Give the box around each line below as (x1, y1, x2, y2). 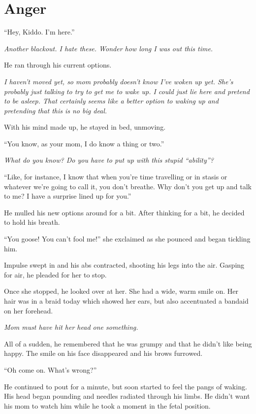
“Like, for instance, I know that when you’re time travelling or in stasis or (4, 172, 227, 182)
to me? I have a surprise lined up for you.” (4, 191, 131, 201)
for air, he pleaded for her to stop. (4, 269, 107, 279)
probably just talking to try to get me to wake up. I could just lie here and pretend (4, 86, 250, 96)
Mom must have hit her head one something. (4, 322, 138, 332)
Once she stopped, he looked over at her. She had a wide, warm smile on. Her (4, 286, 238, 296)
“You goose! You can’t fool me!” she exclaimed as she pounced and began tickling (4, 234, 251, 244)
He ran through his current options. (4, 60, 112, 70)
